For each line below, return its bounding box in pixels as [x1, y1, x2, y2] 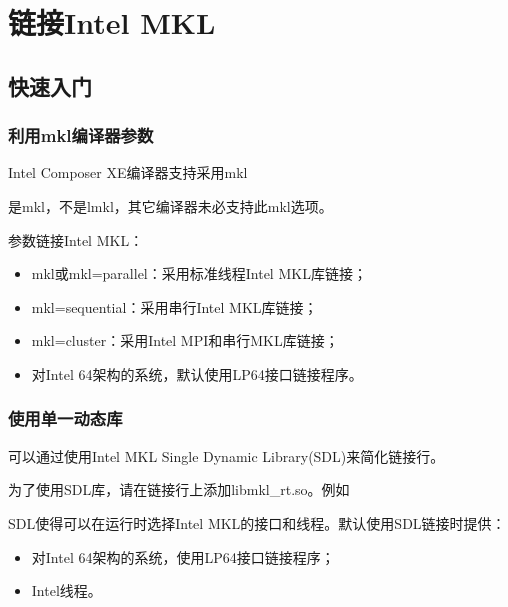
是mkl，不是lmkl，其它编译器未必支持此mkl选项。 [8, 195, 333, 216]
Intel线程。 [31, 580, 102, 601]
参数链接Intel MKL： [8, 229, 144, 250]
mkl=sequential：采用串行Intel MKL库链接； [31, 296, 318, 317]
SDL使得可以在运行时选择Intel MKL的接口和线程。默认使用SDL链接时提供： [8, 512, 506, 533]
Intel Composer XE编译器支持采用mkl [8, 162, 248, 183]
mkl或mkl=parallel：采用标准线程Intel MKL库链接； [31, 263, 367, 284]
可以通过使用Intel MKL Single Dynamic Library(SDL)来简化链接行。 [8, 445, 445, 466]
